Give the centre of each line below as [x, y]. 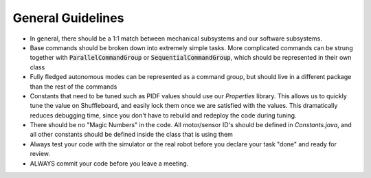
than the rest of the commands [74, 87]
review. [40, 154]
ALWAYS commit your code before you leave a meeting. [109, 163]
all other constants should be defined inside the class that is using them [132, 135]
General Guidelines [68, 18]
